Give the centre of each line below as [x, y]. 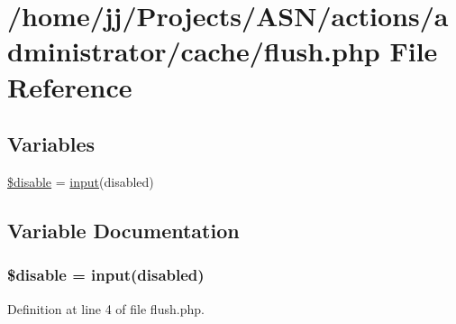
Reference [70, 86]
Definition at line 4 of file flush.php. [106, 308]
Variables [51, 144]
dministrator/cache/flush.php [194, 51]
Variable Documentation [123, 230]
